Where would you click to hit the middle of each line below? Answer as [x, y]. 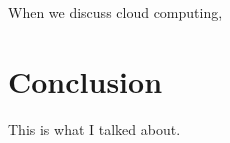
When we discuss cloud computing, [115, 12]
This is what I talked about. [94, 128]
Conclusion [85, 80]
